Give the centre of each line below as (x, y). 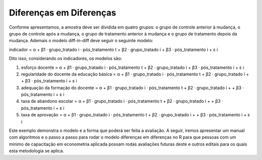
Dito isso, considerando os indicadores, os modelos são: (65, 59)
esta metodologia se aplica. (36, 151)
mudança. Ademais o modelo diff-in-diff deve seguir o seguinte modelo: (81, 41)
